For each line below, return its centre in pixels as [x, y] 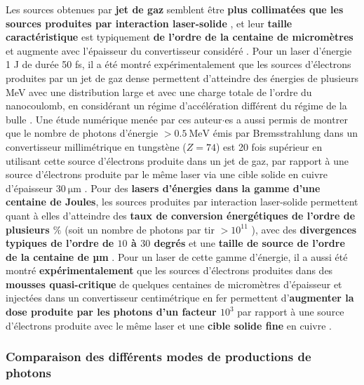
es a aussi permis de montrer [286, 119]
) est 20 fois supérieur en [269, 146]
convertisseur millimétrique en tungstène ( [96, 146]
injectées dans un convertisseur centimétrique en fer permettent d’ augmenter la [180, 298]
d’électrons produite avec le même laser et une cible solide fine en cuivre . [169, 325]
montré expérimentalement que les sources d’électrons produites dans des [169, 270]
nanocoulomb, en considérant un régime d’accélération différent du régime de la [176, 106]
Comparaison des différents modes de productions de [159, 357]
